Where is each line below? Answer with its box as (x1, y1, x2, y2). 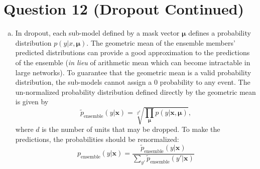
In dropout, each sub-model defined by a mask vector (15, 28, 180, 38)
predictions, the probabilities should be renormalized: (15, 134, 179, 144)
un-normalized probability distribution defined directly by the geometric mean (15, 86, 256, 97)
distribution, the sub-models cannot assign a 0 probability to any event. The (15, 77, 250, 87)
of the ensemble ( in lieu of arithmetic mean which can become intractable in (15, 57, 250, 67)
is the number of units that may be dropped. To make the (42, 124, 220, 134)
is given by (15, 96, 49, 107)
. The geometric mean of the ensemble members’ (86, 37, 235, 48)
